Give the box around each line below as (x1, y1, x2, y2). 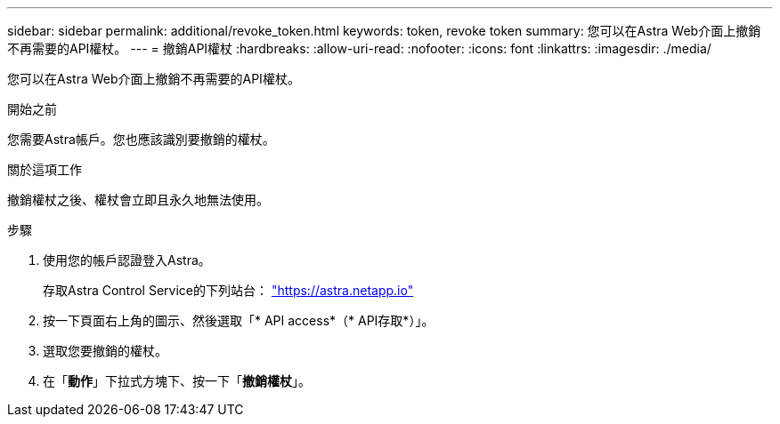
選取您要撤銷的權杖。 (43, 343, 167, 358)
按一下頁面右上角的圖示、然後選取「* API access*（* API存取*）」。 (43, 313, 435, 328)
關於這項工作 (7, 162, 82, 177)
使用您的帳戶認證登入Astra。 (43, 252, 211, 268)
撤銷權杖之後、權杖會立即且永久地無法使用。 (7, 192, 269, 207)
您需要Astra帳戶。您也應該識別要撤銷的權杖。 (7, 132, 275, 147)
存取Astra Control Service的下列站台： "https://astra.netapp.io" (43, 283, 414, 298)
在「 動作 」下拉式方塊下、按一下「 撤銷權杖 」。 (43, 373, 311, 388)
